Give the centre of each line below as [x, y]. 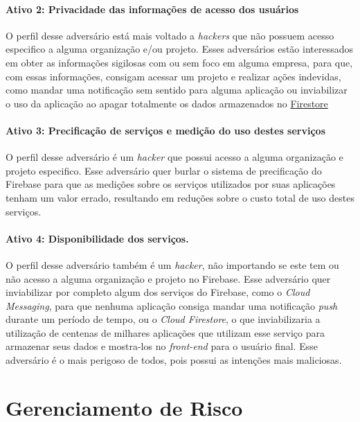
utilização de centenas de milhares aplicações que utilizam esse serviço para [165, 332]
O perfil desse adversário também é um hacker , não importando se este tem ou [172, 264]
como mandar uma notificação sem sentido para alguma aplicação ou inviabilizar [177, 90]
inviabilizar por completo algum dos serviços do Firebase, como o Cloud [158, 292]
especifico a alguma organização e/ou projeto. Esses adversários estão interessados [179, 49]
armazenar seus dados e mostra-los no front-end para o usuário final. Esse [162, 346]
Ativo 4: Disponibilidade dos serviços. [97, 238]
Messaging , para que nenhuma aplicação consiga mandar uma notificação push [172, 305]
